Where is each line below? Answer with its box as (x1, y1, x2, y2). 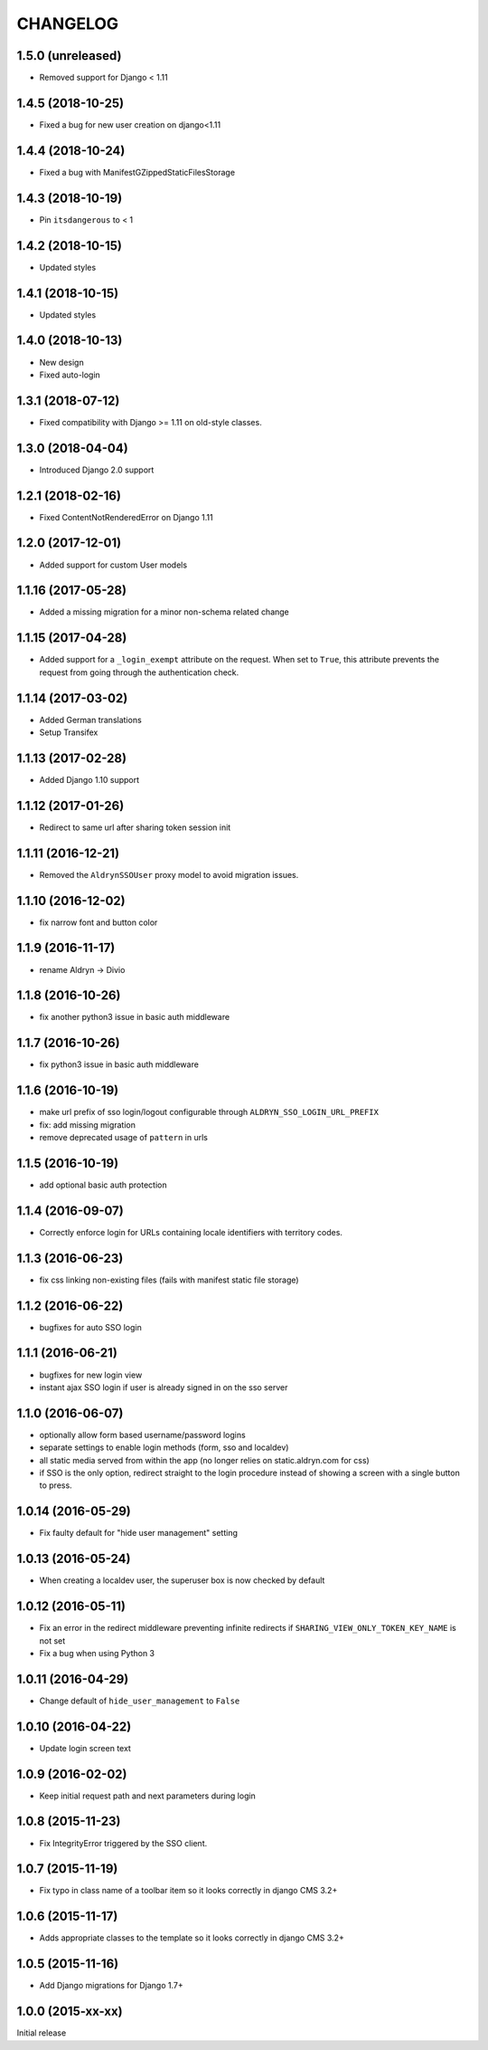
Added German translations (39, 714, 142, 725)
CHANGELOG (16, 14, 119, 33)
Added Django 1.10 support (39, 774, 140, 785)
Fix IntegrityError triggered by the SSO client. (39, 1837, 208, 1848)
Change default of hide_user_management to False (39, 1695, 240, 1706)
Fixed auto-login (39, 369, 101, 380)
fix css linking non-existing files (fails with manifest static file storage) (39, 1274, 299, 1285)
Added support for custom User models (39, 559, 188, 570)
